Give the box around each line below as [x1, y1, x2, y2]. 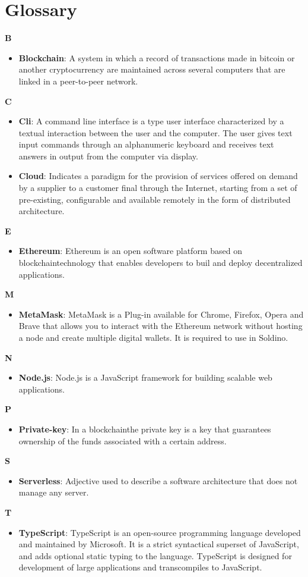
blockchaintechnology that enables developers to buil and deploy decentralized [18, 256, 303, 269]
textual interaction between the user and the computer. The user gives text [18, 126, 293, 139]
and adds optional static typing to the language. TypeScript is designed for [18, 549, 292, 562]
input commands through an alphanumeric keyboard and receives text [18, 138, 274, 150]
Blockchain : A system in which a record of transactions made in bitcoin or [18, 51, 295, 64]
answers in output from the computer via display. [18, 149, 198, 162]
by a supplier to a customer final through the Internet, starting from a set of [18, 181, 297, 194]
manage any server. [18, 486, 89, 498]
